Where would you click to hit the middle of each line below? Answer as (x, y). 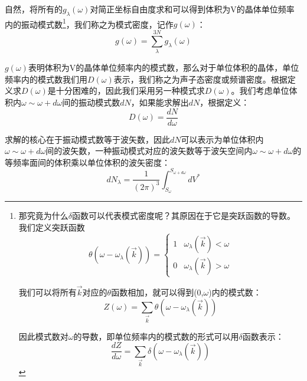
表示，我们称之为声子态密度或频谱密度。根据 (200, 79)
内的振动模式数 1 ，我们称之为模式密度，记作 (89, 23)
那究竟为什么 (43, 216)
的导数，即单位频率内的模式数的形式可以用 (156, 336)
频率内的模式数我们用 (46, 79)
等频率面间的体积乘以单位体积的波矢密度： (87, 162)
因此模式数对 (43, 336)
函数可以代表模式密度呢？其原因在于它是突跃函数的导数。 (184, 216)
